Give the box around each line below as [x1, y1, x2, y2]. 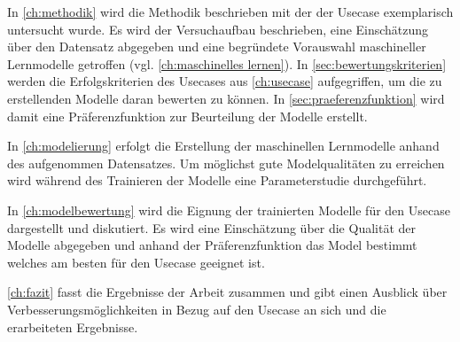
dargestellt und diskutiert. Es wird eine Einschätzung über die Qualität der [7, 218, 417, 237]
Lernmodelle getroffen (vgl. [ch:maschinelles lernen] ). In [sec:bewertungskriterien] [7, 54, 447, 73]
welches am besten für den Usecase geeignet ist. [7, 253, 265, 271]
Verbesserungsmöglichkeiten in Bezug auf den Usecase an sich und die [7, 299, 386, 318]
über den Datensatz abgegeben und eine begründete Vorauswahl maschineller [7, 37, 426, 56]
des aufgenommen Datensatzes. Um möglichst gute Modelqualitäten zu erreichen [7, 153, 445, 172]
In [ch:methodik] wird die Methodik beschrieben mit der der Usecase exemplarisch [7, 3, 454, 20]
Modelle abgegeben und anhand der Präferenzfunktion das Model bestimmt [7, 236, 417, 254]
